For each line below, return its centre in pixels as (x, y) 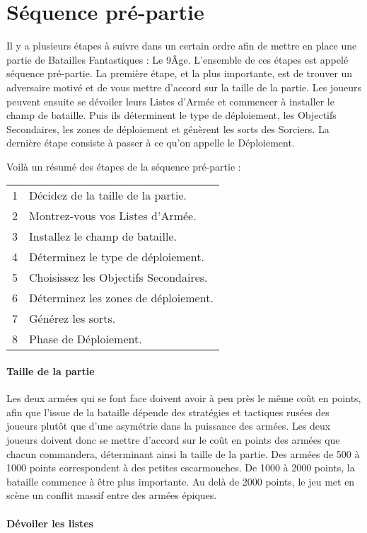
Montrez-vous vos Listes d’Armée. (113, 216)
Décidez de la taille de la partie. (108, 195)
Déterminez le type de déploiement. (117, 257)
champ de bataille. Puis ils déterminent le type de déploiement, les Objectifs (171, 115)
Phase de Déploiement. (86, 339)
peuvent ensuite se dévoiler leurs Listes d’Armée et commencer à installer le (170, 101)
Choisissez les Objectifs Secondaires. (118, 277)
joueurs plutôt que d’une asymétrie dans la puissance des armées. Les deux (169, 426)
